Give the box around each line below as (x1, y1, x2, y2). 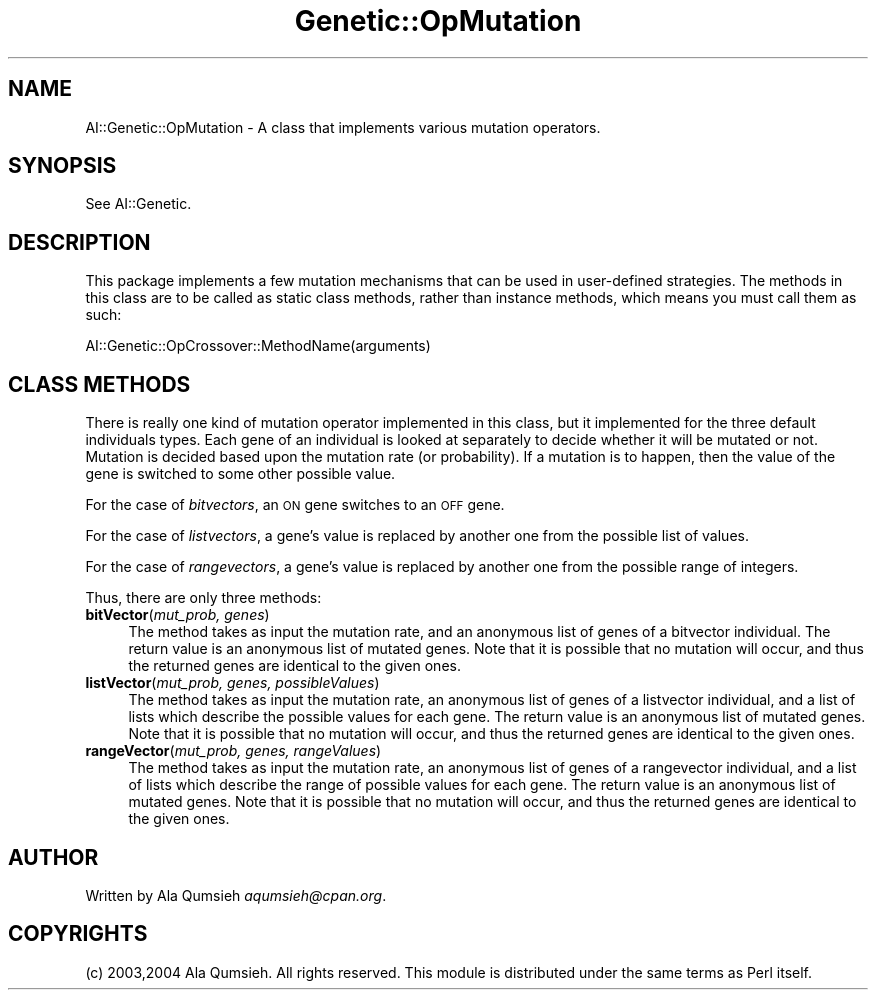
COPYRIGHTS (8, 921, 148, 947)
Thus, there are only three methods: (85, 589, 322, 607)
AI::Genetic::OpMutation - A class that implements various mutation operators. (85, 118, 601, 136)
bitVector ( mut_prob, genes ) (85, 606, 270, 624)
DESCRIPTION (8, 229, 151, 255)
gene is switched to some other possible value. (85, 465, 396, 483)
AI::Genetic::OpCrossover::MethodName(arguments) (85, 337, 431, 355)
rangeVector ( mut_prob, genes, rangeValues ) (85, 742, 382, 760)
